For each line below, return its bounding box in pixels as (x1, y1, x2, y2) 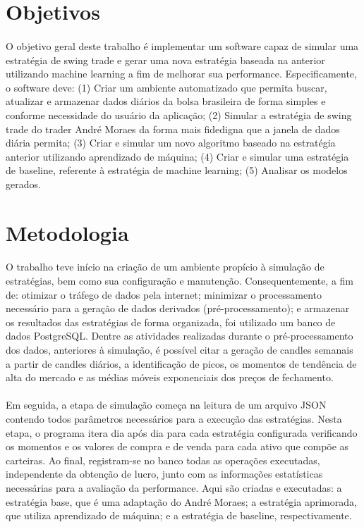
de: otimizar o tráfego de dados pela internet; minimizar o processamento (6, 287, 322, 302)
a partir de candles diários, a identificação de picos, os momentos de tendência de (6, 356, 357, 371)
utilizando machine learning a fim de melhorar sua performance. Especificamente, (6, 66, 357, 81)
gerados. (6, 176, 41, 191)
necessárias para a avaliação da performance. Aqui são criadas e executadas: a (6, 480, 342, 495)
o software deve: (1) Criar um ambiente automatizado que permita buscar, (6, 80, 327, 94)
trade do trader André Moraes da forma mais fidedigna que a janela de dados (6, 121, 340, 136)
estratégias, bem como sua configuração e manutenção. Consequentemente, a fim (6, 273, 354, 288)
